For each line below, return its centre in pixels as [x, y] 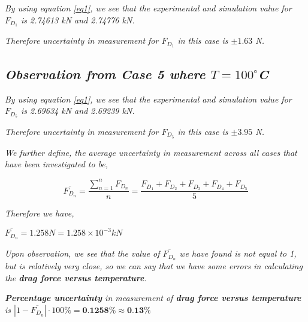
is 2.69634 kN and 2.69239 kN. [78, 111]
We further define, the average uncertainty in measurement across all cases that [151, 152]
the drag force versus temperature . [76, 277]
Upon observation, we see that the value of [82, 253]
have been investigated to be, [57, 164]
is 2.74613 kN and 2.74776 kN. [78, 19]
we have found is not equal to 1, [238, 253]
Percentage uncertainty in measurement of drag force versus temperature [153, 298]
